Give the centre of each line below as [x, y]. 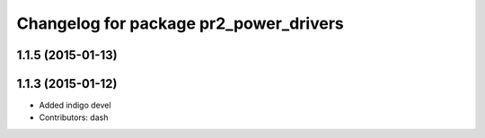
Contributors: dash [74, 117]
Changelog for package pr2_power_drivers [181, 23]
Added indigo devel [75, 105]
